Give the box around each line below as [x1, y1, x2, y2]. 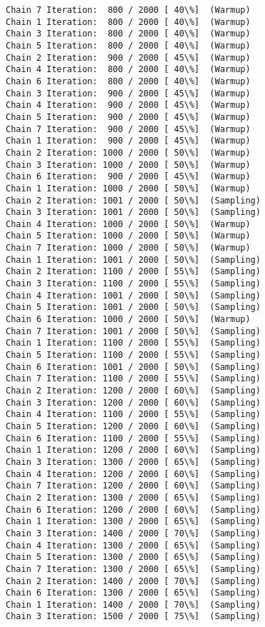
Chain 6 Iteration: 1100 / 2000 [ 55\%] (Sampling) [6, 433, 261, 443]
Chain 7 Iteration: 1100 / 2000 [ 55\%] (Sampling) [6, 373, 261, 384]
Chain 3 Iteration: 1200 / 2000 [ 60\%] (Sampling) [6, 397, 261, 408]
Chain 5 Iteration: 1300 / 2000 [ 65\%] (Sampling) [6, 552, 261, 563]
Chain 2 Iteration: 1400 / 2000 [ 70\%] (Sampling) [6, 576, 261, 586]
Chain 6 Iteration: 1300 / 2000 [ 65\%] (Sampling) [6, 588, 261, 598]
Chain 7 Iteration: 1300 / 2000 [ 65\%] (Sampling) [6, 563, 261, 574]
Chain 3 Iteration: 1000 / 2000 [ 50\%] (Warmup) [6, 159, 251, 170]
